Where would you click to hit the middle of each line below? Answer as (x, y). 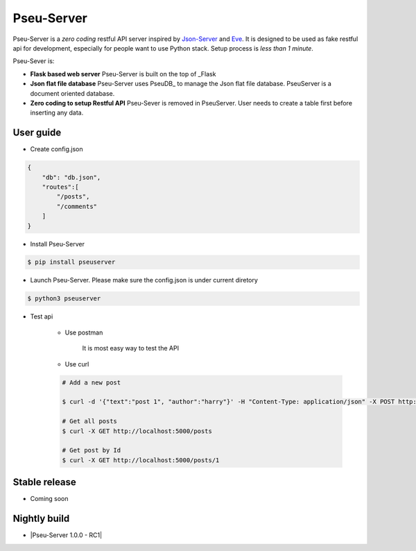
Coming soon (49, 499)
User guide (37, 133)
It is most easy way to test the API (131, 348)
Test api (42, 316)
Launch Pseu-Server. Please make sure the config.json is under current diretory (144, 280)
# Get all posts (90, 421)
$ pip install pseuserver (71, 262)
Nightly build (41, 519)
